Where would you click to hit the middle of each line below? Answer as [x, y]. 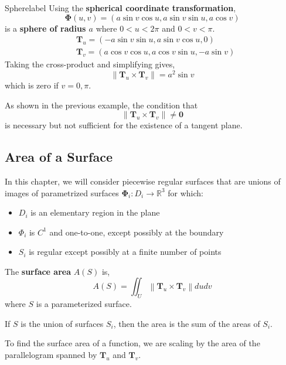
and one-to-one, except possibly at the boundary [137, 232]
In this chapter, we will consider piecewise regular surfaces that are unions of [143, 181]
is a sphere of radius [45, 28]
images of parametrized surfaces [62, 192]
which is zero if [32, 85]
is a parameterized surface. [84, 304]
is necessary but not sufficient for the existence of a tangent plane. [124, 125]
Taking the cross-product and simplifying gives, [90, 64]
